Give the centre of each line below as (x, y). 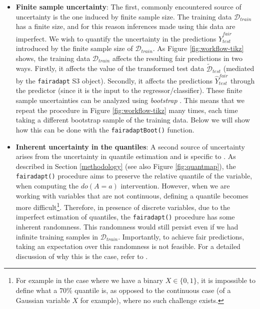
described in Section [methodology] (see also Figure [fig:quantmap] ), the (126, 166)
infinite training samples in (57, 236)
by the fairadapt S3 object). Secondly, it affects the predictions (114, 80)
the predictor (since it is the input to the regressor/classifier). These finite (129, 90)
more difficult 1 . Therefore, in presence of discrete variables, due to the (123, 206)
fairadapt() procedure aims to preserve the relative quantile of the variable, (134, 176)
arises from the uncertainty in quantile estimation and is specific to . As (126, 156)
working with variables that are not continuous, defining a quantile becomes (132, 195)
